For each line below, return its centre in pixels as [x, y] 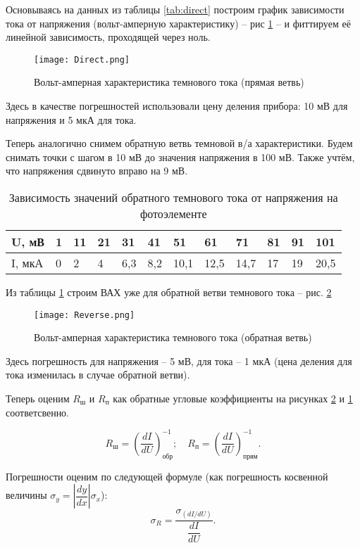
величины [26, 495]
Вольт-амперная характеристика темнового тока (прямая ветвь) [169, 82]
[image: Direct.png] [82, 59]
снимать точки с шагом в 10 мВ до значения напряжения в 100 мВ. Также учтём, [180, 157]
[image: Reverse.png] [85, 315]
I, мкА [27, 263]
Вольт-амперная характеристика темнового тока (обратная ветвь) [173, 337]
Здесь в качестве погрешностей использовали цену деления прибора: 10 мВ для [177, 106]
